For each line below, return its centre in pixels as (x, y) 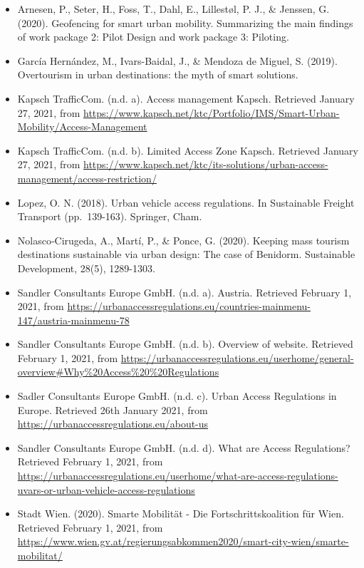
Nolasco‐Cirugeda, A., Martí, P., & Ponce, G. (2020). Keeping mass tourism (183, 240)
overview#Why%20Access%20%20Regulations (118, 372)
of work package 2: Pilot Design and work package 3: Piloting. (153, 37)
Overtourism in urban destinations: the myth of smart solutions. (158, 74)
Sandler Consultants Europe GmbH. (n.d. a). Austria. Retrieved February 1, (184, 292)
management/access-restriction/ (87, 178)
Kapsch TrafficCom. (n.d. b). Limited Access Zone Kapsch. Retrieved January (188, 150)
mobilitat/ (40, 555)
